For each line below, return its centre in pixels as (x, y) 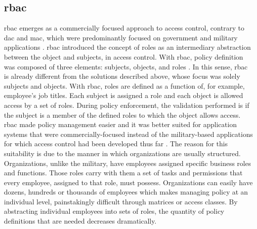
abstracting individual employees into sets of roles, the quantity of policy (114, 211)
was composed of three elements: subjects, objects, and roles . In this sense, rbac (126, 66)
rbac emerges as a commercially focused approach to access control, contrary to (124, 28)
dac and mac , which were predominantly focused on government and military (121, 37)
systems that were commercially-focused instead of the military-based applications (128, 134)
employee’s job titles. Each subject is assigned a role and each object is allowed (124, 95)
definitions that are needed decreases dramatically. (80, 221)
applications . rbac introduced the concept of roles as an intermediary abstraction (128, 47)
